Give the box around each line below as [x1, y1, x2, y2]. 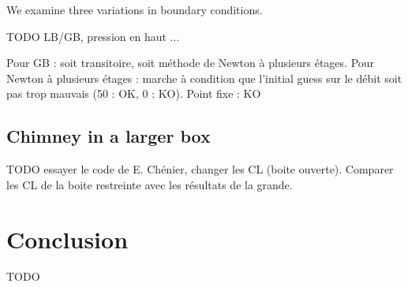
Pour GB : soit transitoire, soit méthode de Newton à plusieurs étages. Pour [6, 54, 375, 71]
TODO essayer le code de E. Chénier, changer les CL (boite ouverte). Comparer [6, 161, 394, 177]
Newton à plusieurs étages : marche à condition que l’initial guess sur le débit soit [6, 69, 402, 86]
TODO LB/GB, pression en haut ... [6, 28, 180, 44]
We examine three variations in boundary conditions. [6, 2, 263, 17]
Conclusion [6, 222, 129, 255]
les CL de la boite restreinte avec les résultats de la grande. [6, 176, 293, 192]
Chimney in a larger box [6, 124, 211, 148]
